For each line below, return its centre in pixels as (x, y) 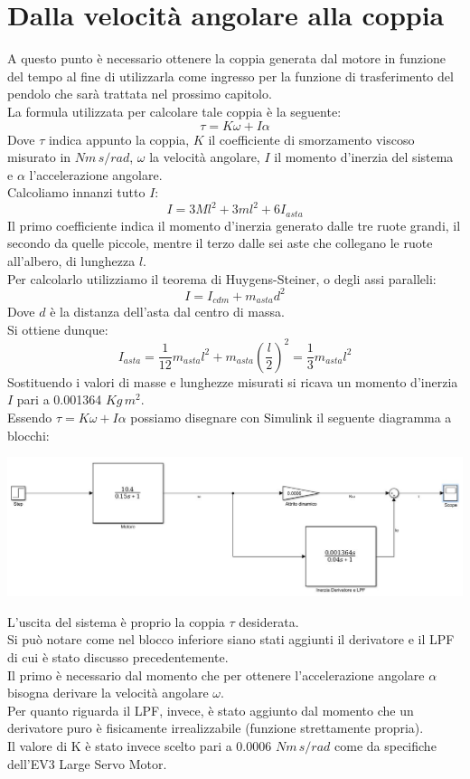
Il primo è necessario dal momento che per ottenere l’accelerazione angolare (216, 674)
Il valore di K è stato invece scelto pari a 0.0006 (140, 746)
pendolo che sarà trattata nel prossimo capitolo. (140, 94)
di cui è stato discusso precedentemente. (118, 657)
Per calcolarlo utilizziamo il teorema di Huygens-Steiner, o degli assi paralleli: (222, 278)
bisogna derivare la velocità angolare (108, 693)
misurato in (39, 157)
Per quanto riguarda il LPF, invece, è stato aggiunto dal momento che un (211, 710)
